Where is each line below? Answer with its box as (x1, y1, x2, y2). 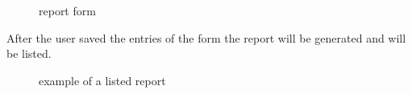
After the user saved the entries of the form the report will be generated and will (6, 29, 406, 46)
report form (39, 2, 96, 18)
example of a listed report (39, 72, 166, 88)
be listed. (6, 45, 52, 62)
